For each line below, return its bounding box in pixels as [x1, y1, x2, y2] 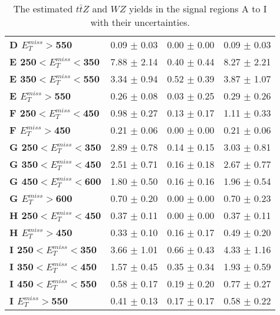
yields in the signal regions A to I [129, 2, 267, 15]
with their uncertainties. [90, 15, 190, 29]
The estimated [13, 2, 73, 15]
